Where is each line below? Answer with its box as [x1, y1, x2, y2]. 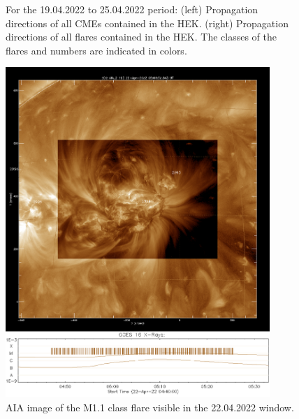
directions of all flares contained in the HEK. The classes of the [6, 29, 277, 44]
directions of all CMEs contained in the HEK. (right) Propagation [6, 15, 289, 30]
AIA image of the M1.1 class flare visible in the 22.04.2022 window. [6, 399, 294, 414]
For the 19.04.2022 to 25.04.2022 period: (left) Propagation [6, 2, 258, 16]
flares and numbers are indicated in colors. [6, 43, 187, 57]
